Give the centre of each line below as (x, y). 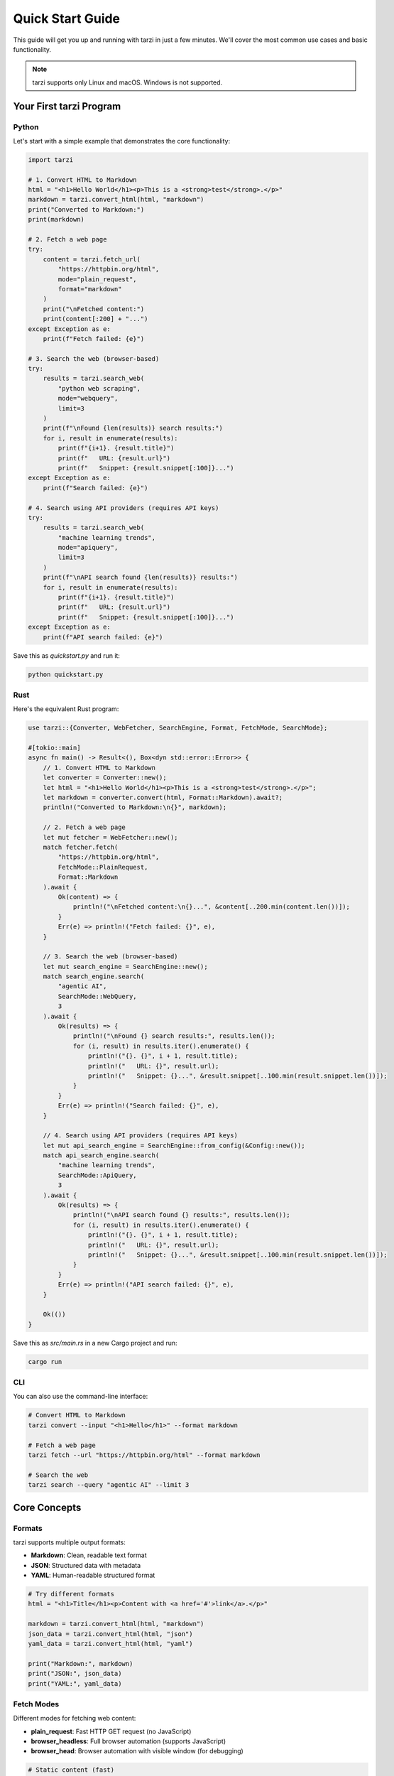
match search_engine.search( (94, 976)
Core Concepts (47, 1507)
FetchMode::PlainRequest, (103, 867)
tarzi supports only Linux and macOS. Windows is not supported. (127, 82)
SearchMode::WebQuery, (98, 996)
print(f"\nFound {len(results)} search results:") (133, 428)
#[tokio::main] (54, 748)
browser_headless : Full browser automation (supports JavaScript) (128, 1741)
